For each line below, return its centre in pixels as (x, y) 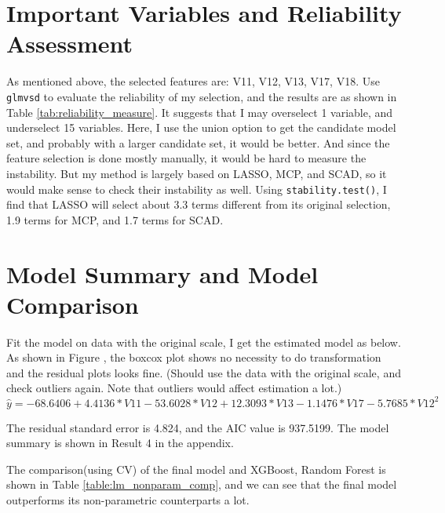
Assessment (70, 44)
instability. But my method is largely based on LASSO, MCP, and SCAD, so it (197, 173)
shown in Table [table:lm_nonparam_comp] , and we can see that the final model (202, 484)
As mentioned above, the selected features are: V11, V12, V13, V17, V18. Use (193, 81)
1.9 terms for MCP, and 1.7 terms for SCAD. (115, 219)
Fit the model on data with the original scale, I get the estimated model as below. (204, 342)
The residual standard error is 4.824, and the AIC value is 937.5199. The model (198, 427)
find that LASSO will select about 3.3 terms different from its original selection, (199, 204)
